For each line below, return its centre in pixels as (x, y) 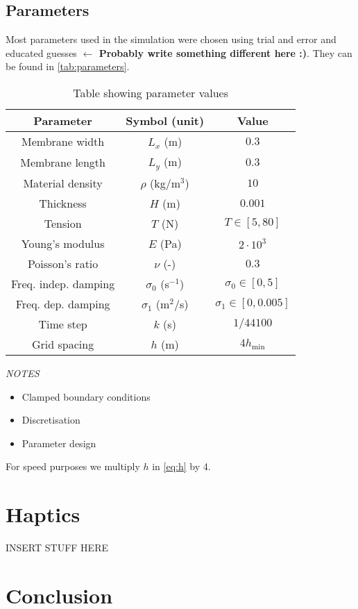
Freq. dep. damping (63, 303)
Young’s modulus (63, 243)
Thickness (63, 203)
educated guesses (41, 52)
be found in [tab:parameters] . (68, 66)
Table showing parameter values (151, 92)
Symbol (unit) (165, 120)
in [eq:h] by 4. (181, 466)
